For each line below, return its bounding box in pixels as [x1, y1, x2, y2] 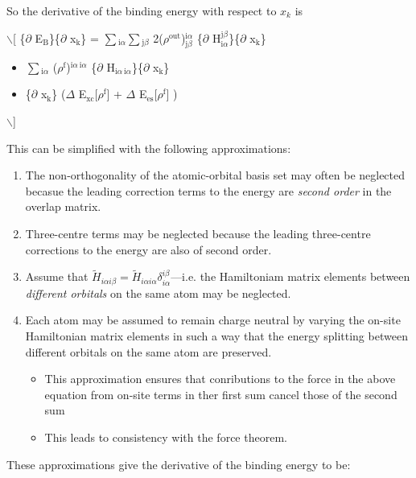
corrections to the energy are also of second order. [25, 241, 272, 258]
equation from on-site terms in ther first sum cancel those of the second [44, 385, 397, 402]
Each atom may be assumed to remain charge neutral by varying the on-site [25, 311, 401, 328]
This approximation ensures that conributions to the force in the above [44, 370, 396, 387]
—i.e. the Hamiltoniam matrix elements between [171, 268, 410, 285]
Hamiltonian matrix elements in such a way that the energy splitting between [25, 327, 408, 344]
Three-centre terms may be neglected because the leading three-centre [25, 225, 371, 241]
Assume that [25, 268, 89, 285]
